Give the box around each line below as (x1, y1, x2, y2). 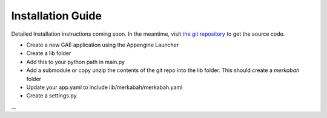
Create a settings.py (26, 92, 77, 99)
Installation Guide (11, 9, 102, 22)
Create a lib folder (26, 50, 71, 57)
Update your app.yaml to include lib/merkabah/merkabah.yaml (26, 84, 183, 91)
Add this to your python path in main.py (26, 58, 125, 65)
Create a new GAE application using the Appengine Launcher (26, 41, 179, 48)
